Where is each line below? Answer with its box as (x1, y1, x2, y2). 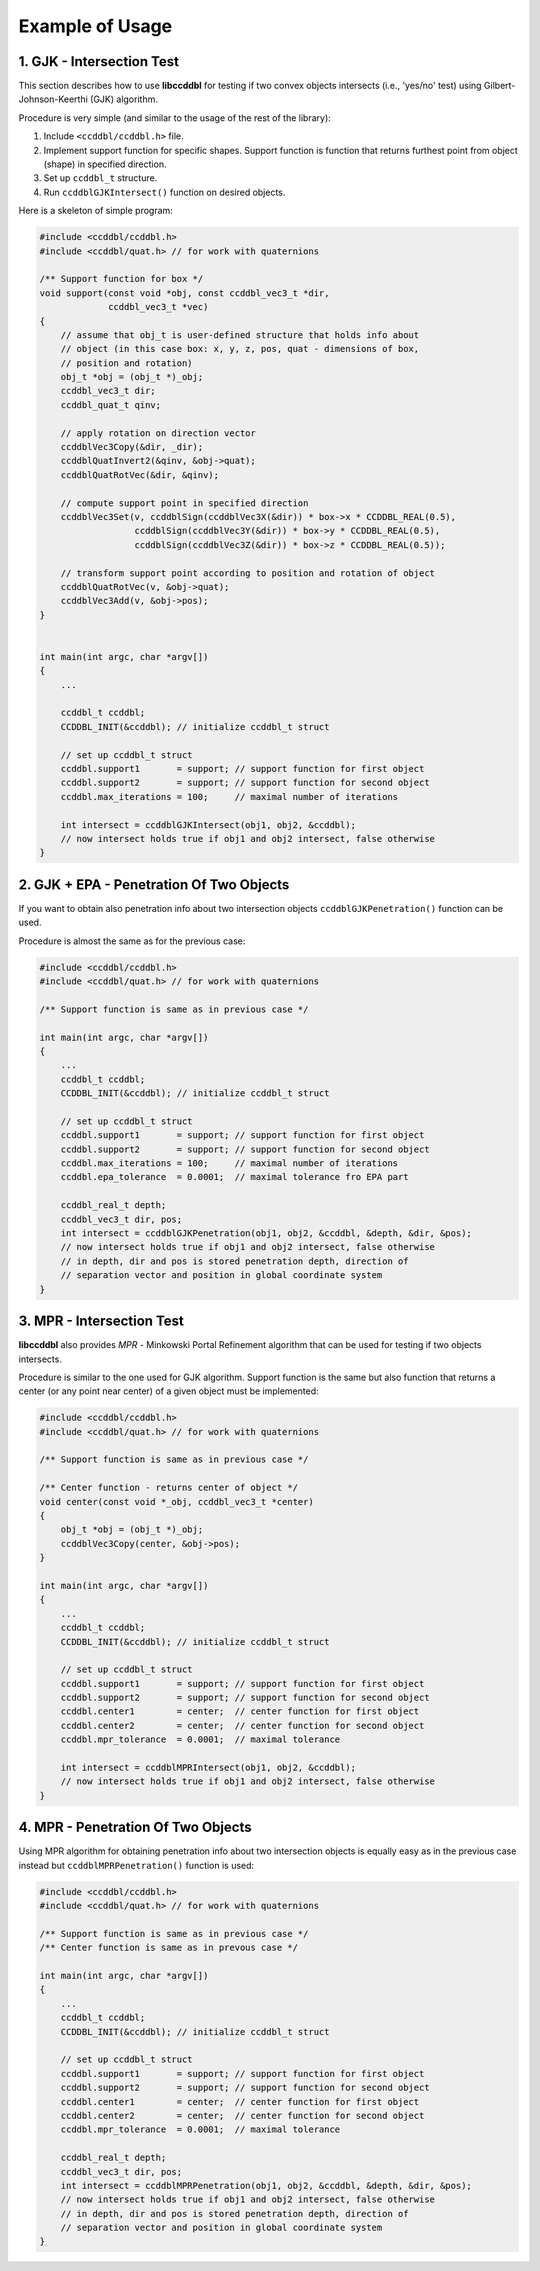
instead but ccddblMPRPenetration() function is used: (18, 1859, 255, 1871)
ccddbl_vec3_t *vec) (108, 301, 209, 313)
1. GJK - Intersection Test (18, 53, 180, 70)
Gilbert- (483, 80, 516, 92)
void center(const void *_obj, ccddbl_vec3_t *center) (39, 1496, 314, 1507)
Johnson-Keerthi (18, 93, 89, 105)
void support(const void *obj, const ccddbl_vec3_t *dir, (39, 287, 330, 299)
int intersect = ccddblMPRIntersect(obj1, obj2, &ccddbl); (60, 1762, 357, 1774)
